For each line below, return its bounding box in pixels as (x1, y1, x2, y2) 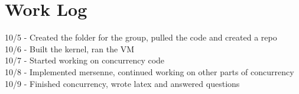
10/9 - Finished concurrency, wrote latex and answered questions (5, 77, 240, 89)
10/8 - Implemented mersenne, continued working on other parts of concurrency (5, 65, 294, 78)
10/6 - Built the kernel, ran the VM (5, 42, 135, 55)
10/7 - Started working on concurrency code (5, 54, 165, 66)
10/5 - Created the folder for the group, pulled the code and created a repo (5, 31, 277, 43)
